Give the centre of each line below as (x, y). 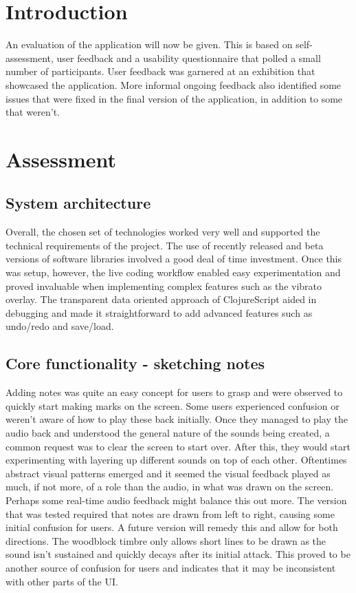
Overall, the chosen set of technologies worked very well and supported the (163, 232)
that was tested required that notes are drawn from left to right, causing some (170, 513)
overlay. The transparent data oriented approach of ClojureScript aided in (161, 299)
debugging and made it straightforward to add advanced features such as (159, 312)
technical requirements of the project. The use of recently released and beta (165, 245)
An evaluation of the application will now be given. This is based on (149, 44)
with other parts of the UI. (62, 581)
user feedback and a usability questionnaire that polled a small (189, 58)
